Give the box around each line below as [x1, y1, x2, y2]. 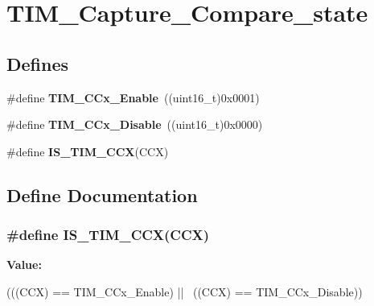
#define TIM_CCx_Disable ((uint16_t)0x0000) [6, 116, 263, 133]
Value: [6, 256, 42, 273]
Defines [6, 51, 69, 76]
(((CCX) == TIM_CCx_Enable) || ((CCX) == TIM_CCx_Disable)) [6, 283, 363, 300]
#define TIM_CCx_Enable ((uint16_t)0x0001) [6, 89, 260, 105]
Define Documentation [6, 182, 198, 207]
